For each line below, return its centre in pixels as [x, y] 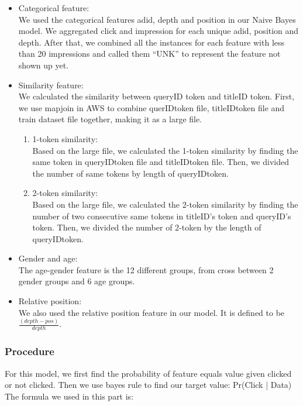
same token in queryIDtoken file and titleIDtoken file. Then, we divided [161, 162]
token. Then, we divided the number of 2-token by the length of [147, 227]
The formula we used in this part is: [69, 396]
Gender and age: [48, 258]
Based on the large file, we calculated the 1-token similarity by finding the [165, 150]
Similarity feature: [51, 85]
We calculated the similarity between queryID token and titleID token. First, [156, 96]
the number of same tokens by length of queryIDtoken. [130, 173]
